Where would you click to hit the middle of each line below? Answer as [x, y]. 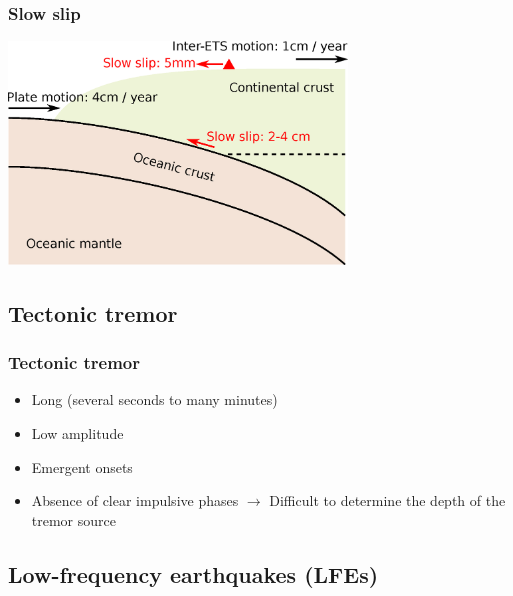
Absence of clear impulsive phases [135, 500]
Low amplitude [77, 432]
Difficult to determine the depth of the [387, 500]
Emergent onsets [82, 466]
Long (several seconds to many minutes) [154, 399]
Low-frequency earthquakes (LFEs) [193, 573]
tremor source [73, 519]
